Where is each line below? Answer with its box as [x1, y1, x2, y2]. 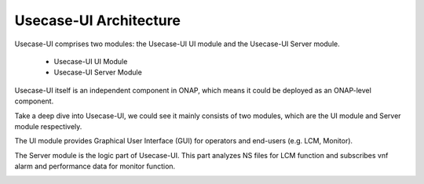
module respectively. [14, 121, 82, 131]
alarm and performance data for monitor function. [14, 161, 176, 171]
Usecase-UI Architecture [14, 12, 181, 29]
